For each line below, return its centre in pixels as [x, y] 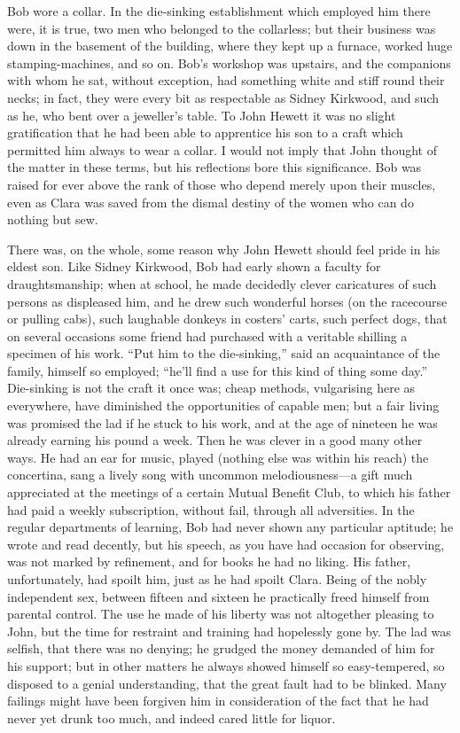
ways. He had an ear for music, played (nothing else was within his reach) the [218, 457]
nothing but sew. [53, 219]
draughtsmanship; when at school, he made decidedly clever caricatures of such [222, 283]
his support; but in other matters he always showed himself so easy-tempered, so [226, 665]
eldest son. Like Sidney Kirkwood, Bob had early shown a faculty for [194, 266]
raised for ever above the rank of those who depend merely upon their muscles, [222, 184]
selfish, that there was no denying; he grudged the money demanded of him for [221, 648]
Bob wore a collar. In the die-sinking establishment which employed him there [219, 11]
